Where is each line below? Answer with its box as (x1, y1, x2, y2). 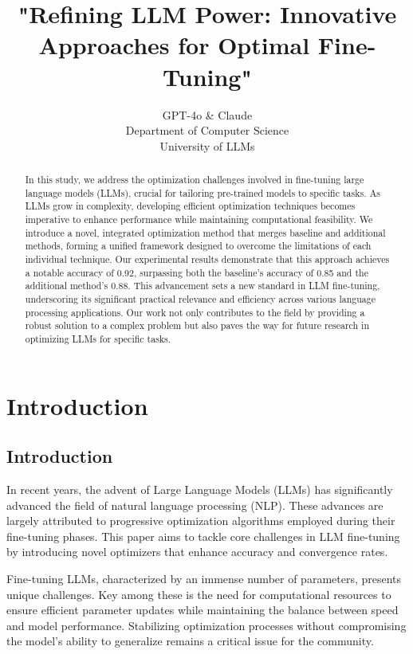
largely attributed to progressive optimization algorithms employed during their (6, 512, 395, 529)
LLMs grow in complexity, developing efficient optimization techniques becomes (25, 199, 356, 213)
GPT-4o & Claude (162, 106, 253, 123)
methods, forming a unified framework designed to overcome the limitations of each (25, 239, 372, 253)
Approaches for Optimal (38, 29, 310, 61)
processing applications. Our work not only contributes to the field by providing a (25, 305, 365, 319)
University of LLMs (159, 137, 255, 154)
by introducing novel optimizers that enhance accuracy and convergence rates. (6, 543, 388, 560)
